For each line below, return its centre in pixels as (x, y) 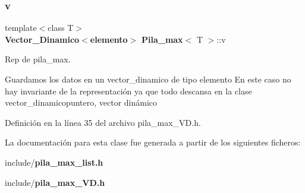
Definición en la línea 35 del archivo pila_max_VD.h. (103, 122)
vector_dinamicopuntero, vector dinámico (81, 102)
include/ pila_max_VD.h (55, 182)
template (21, 28)
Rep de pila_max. (38, 59)
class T (61, 28)
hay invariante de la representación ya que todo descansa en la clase (128, 91)
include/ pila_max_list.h (54, 162)
